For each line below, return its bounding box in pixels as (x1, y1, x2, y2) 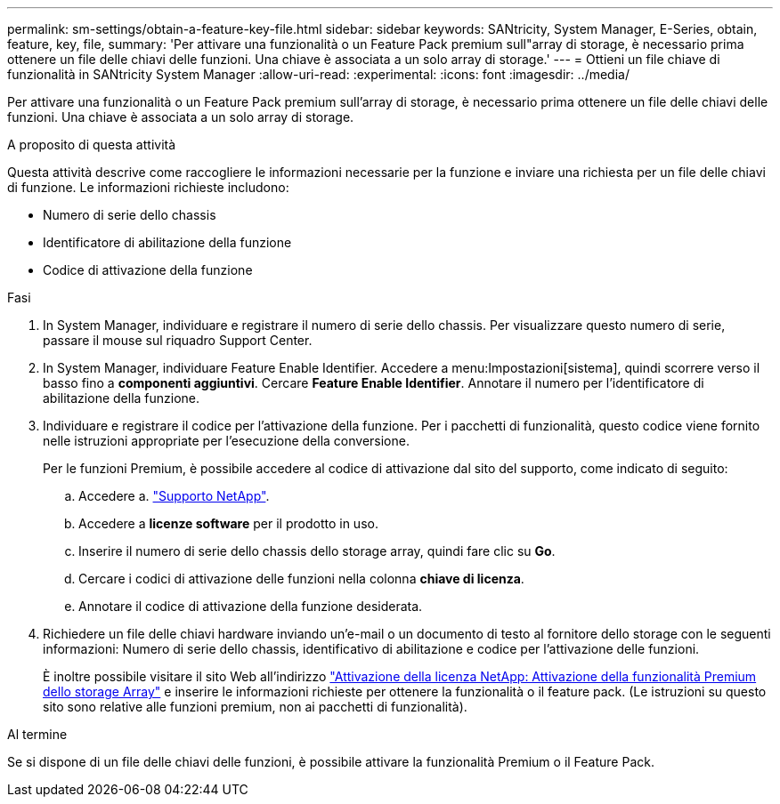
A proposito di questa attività (7, 137, 176, 152)
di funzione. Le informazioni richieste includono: (7, 180, 289, 195)
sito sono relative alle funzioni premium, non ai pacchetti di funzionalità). (43, 699, 467, 714)
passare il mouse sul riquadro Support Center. (43, 333, 313, 348)
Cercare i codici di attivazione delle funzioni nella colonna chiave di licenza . (78, 571, 524, 586)
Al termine (7, 727, 68, 742)
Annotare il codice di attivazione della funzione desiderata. (78, 599, 423, 614)
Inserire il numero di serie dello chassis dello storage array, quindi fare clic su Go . (78, 543, 556, 559)
